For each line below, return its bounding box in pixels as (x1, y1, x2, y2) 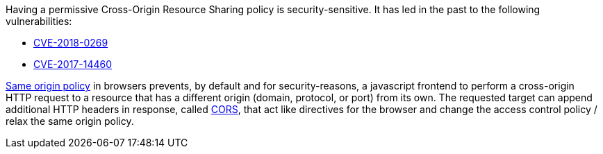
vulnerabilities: (6, 15, 72, 27)
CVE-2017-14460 (33, 58, 112, 70)
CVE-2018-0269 (33, 37, 108, 49)
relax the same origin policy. (6, 115, 134, 127)
